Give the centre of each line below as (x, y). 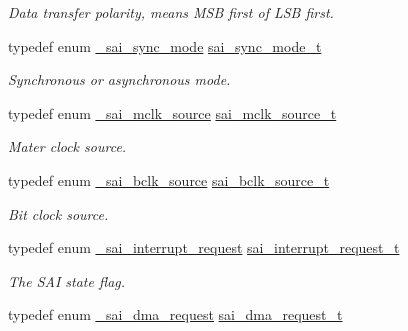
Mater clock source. (67, 146)
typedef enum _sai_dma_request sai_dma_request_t (175, 314)
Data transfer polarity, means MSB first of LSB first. (171, 12)
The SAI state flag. (67, 280)
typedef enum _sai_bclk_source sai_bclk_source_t (169, 179)
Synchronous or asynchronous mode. (119, 79)
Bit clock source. (58, 213)
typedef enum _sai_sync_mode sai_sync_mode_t (165, 45)
